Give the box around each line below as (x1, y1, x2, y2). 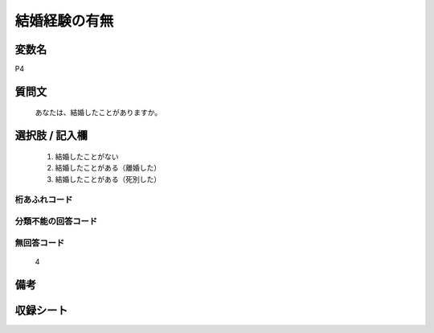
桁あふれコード (14, 194, 73, 205)
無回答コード (14, 237, 65, 249)
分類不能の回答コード (14, 216, 98, 227)
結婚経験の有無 (14, 12, 114, 30)
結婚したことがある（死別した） (55, 174, 161, 184)
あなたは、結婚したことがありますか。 (35, 108, 162, 117)
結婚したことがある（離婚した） (55, 163, 161, 173)
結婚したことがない (55, 151, 119, 161)
